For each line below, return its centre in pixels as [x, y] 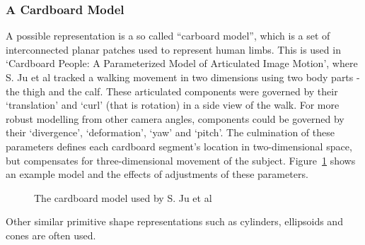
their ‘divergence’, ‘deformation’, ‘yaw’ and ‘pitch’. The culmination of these [170, 132]
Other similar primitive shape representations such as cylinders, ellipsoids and [174, 221]
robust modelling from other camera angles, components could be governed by [175, 118]
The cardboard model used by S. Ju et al [123, 197]
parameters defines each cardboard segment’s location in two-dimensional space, [179, 146]
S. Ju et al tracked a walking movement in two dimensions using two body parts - [183, 77]
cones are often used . [51, 235]
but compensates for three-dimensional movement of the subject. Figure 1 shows [181, 160]
